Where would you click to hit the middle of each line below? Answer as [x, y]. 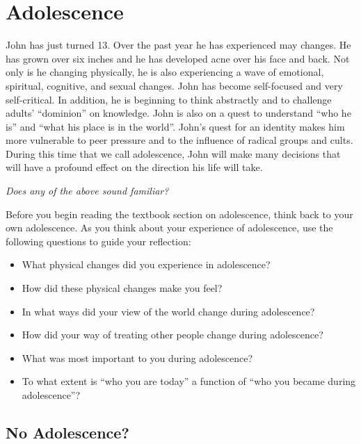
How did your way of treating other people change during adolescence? [173, 335]
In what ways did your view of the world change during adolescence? [168, 311]
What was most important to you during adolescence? [137, 357]
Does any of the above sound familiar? [87, 191]
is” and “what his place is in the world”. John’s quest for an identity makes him [175, 126]
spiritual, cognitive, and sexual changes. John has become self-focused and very [174, 85]
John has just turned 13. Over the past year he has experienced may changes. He [178, 45]
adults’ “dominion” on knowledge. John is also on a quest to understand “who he [178, 113]
